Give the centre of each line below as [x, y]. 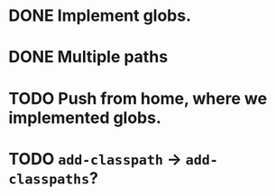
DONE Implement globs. [100, 16]
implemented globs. [85, 117]
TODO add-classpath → [95, 159]
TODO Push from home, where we [138, 98]
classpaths [49, 179]
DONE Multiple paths [88, 57]
